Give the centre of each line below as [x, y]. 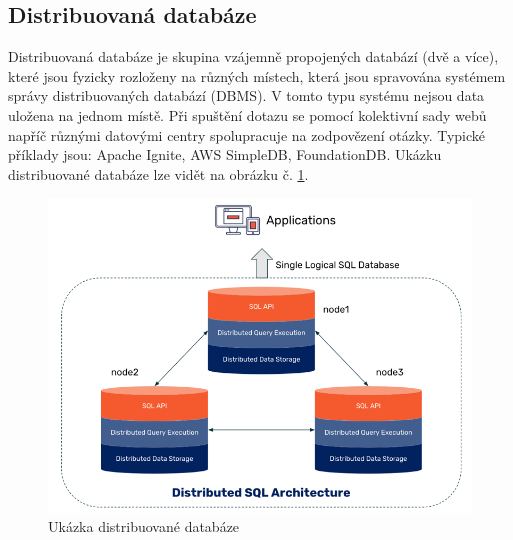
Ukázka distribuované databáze [144, 526]
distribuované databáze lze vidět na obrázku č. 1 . [158, 173]
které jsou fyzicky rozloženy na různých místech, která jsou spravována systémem [257, 75]
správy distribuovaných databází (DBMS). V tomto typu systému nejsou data [246, 95]
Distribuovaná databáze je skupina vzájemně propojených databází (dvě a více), [253, 56]
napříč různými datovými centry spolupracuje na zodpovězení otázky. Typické [247, 134]
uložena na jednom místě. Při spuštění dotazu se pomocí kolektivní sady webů [247, 114]
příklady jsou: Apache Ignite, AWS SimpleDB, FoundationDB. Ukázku [225, 154]
